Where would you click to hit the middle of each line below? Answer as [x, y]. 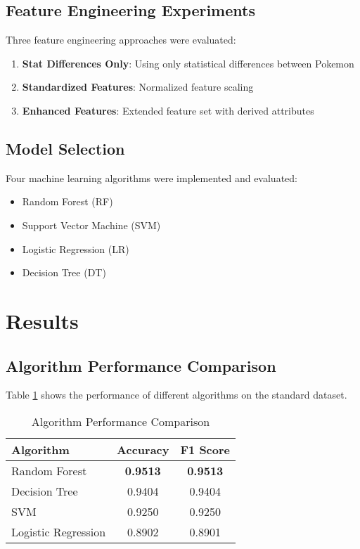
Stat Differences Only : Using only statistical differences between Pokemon [188, 63]
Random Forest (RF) [67, 201]
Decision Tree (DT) [64, 272]
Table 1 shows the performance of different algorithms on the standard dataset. [176, 395]
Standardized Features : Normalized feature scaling [138, 87]
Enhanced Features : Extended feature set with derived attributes [168, 110]
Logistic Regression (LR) [76, 248]
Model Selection [65, 148]
